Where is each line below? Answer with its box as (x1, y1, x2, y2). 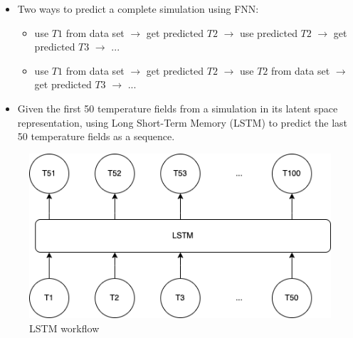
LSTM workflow (29, 320, 100, 335)
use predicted (239, 25, 297, 40)
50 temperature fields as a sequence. (17, 129, 175, 144)
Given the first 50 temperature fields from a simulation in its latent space (17, 100, 338, 115)
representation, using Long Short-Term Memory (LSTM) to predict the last (17, 115, 348, 130)
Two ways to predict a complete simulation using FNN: (17, 1, 259, 16)
